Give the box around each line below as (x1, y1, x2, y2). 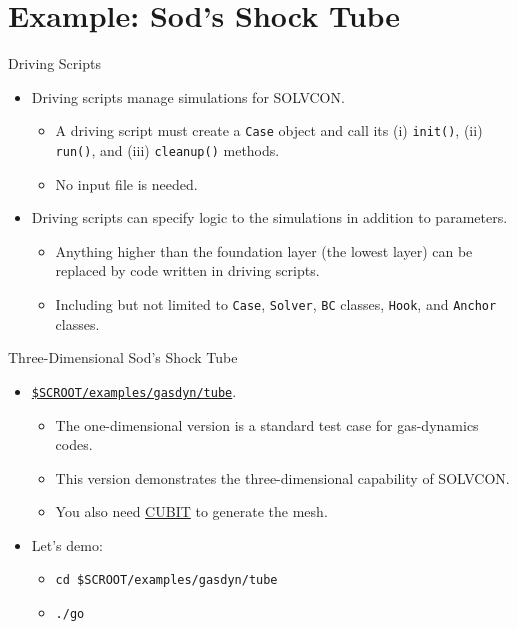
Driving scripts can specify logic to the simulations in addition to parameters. (31, 207, 508, 228)
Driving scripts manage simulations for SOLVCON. (31, 86, 345, 107)
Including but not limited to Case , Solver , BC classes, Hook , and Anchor (55, 294, 497, 314)
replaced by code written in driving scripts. (55, 260, 320, 281)
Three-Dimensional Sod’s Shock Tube (8, 347, 238, 368)
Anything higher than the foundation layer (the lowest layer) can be (55, 240, 473, 261)
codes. (55, 434, 93, 455)
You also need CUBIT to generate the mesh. (55, 501, 328, 522)
